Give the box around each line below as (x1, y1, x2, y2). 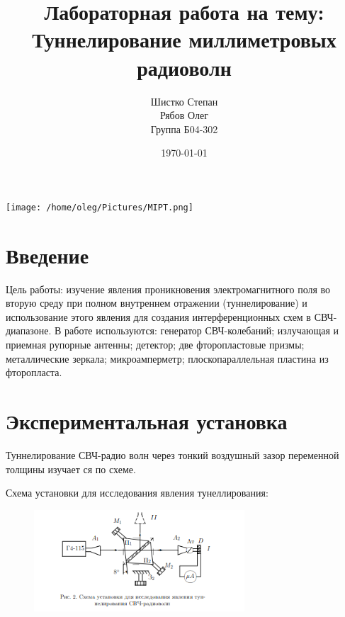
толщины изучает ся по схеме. (6, 461, 136, 476)
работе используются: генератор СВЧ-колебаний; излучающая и (64, 323, 339, 338)
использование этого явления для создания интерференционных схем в (6, 309, 311, 324)
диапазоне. (6, 323, 52, 338)
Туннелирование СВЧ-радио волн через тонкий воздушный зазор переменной (6, 447, 339, 462)
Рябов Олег (159, 108, 209, 123)
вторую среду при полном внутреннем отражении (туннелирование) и (6, 295, 307, 310)
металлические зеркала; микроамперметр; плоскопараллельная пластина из (6, 351, 329, 366)
